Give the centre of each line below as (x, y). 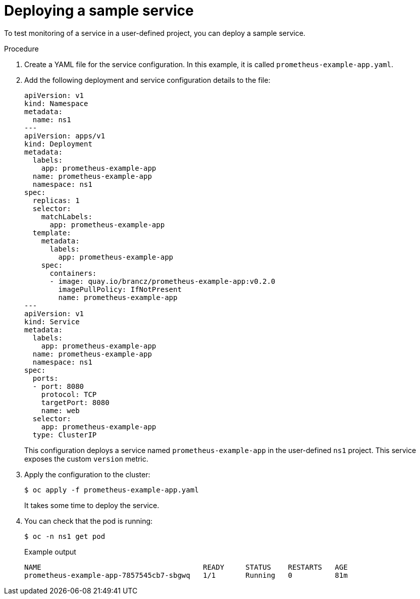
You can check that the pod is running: (89, 521)
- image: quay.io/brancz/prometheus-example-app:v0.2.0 (163, 281)
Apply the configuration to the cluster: (87, 474)
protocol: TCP (69, 394)
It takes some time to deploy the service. (92, 505)
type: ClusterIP (65, 435)
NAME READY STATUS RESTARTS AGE (186, 567)
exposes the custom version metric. (86, 459)
